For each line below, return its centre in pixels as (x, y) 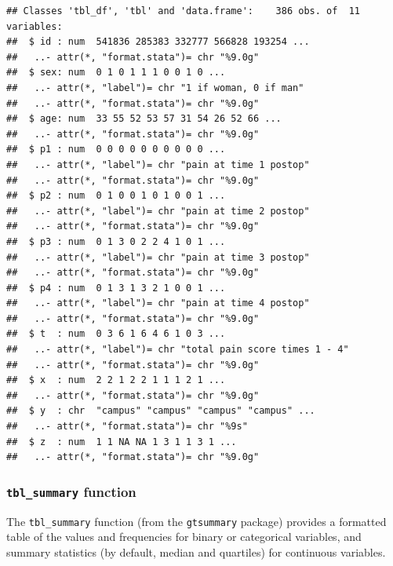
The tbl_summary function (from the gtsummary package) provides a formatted (196, 521)
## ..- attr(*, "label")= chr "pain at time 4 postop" (158, 303)
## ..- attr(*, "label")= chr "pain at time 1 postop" (158, 164)
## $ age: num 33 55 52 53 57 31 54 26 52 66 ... (144, 119)
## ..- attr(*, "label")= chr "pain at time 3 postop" (158, 257)
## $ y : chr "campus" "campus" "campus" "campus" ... (161, 411)
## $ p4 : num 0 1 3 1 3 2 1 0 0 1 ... (116, 288)
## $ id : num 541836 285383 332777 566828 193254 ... (158, 42)
